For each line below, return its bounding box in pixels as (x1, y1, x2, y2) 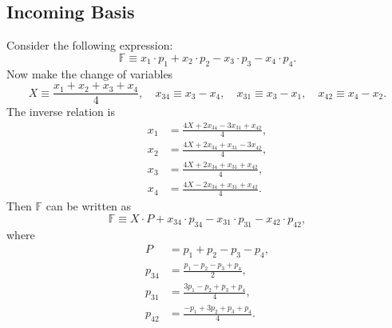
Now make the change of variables (6, 65, 173, 82)
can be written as (46, 198, 132, 214)
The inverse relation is (6, 103, 115, 120)
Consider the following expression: (6, 37, 173, 54)
